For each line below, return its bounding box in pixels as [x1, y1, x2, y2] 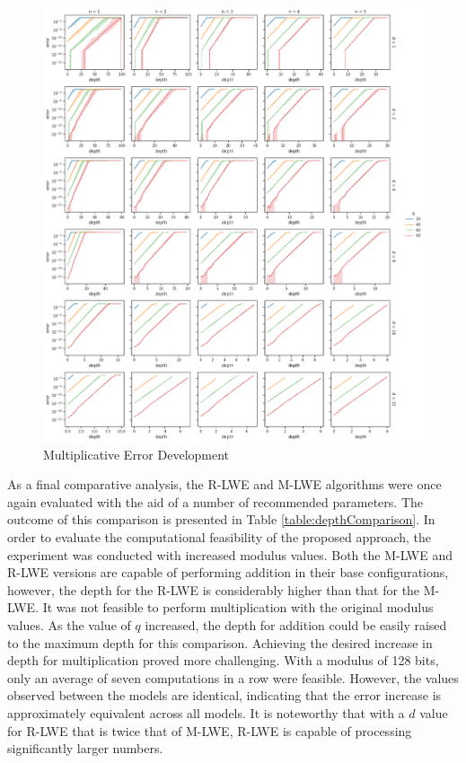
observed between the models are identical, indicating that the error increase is [7, 686, 442, 705]
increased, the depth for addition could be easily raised [145, 615, 447, 634]
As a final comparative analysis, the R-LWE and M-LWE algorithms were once [7, 475, 442, 494]
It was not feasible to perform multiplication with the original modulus [42, 598, 434, 617]
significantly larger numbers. [7, 739, 163, 758]
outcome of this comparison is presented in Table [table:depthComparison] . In [7, 510, 435, 529]
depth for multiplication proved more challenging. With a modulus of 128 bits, [7, 651, 439, 670]
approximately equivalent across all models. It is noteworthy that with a [7, 703, 405, 722]
